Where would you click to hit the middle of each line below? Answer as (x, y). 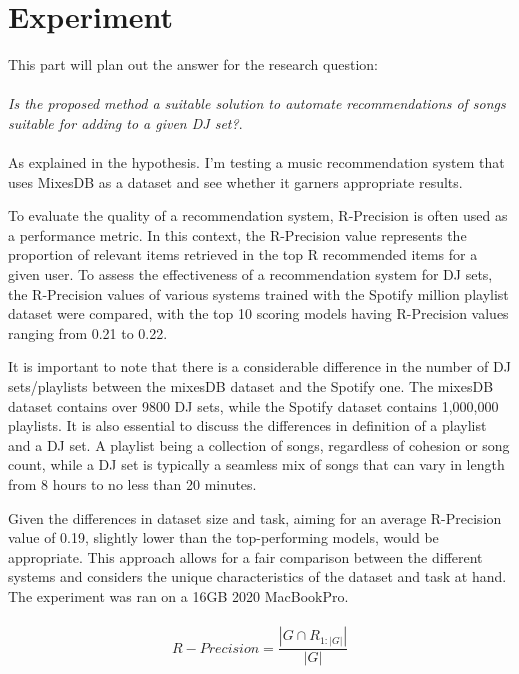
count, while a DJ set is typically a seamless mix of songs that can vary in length (256, 464)
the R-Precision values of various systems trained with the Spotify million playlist (258, 293)
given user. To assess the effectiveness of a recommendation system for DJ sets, (250, 274)
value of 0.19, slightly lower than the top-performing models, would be (223, 537)
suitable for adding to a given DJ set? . (125, 122)
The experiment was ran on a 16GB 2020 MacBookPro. (178, 595)
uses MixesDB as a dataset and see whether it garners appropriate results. (235, 181)
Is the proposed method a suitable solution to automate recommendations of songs (257, 103)
